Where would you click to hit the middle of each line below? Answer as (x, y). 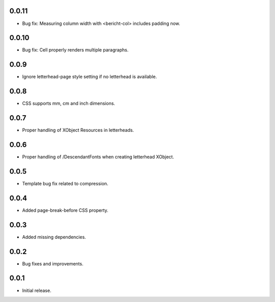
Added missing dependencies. (54, 237)
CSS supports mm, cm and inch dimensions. (69, 103)
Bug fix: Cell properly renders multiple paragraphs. (75, 50)
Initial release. (37, 290)
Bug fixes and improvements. (53, 264)
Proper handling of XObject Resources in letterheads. (78, 130)
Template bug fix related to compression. (65, 183)
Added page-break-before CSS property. (65, 210)
